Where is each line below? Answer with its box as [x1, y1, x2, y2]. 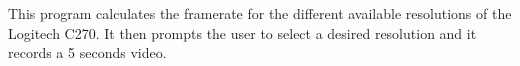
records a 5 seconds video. [8, 42, 167, 63]
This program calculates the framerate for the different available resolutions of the [8, 3, 512, 23]
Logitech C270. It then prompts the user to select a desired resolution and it [8, 22, 477, 43]
